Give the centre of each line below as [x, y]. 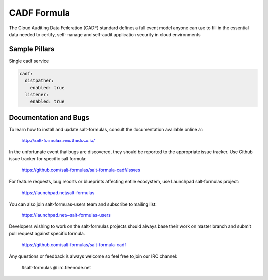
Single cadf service [29, 61]
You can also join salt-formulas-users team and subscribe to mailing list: [83, 204]
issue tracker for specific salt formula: [48, 159]
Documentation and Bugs [49, 117]
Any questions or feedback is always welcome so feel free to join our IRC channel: [93, 256]
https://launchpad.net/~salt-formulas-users [66, 215]
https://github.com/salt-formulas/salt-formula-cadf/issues [81, 170]
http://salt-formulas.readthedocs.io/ [58, 140]
